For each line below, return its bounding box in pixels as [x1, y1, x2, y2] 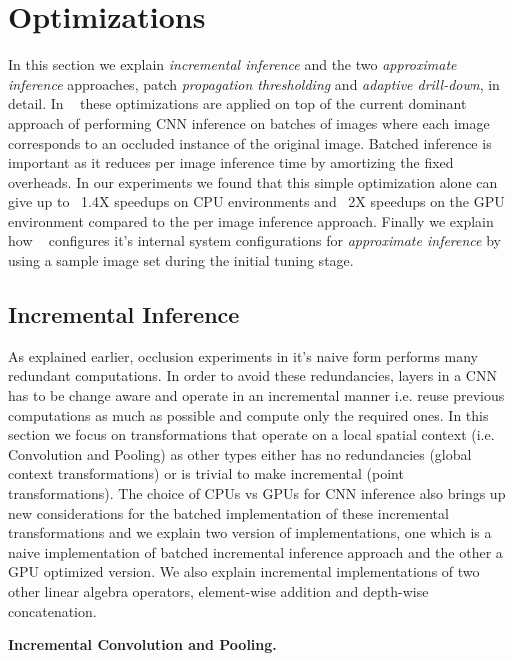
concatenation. [8, 600, 97, 621]
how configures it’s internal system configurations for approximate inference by [8, 230, 501, 251]
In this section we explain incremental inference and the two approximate [8, 54, 457, 75]
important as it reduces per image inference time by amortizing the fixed [8, 152, 454, 173]
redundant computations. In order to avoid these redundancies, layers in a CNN [8, 365, 497, 386]
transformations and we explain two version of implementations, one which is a [8, 522, 492, 543]
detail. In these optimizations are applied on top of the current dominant [8, 93, 467, 114]
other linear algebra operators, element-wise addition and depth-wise [8, 580, 429, 601]
